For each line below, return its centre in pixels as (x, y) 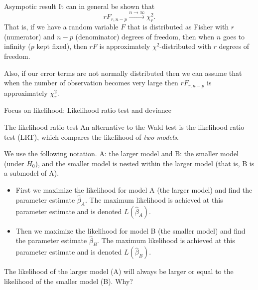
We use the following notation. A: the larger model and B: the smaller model (122, 153)
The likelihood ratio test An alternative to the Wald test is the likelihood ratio (124, 127)
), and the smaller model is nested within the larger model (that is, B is (145, 163)
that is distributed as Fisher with (178, 27)
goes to (234, 36)
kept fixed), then (62, 46)
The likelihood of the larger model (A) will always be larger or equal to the (119, 271)
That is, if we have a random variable (61, 27)
